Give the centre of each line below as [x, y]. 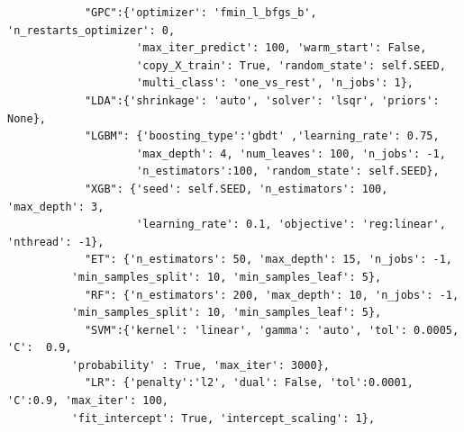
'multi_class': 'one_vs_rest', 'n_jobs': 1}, [275, 83]
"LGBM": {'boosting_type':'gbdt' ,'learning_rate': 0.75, [262, 136]
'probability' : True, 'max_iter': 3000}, [200, 365]
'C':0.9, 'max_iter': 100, [88, 401]
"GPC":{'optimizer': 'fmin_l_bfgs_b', [200, 13]
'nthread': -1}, [56, 242]
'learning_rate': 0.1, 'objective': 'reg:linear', [291, 225]
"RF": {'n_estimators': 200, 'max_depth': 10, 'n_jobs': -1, [272, 295]
